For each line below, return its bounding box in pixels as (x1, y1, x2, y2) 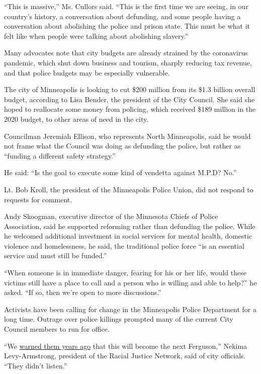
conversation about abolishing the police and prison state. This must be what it (4, 21, 250, 31)
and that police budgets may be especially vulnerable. (4, 67, 170, 78)
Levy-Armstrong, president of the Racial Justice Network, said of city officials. (4, 350, 246, 361)
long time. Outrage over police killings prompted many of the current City (4, 314, 233, 324)
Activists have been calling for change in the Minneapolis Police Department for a (4, 304, 257, 314)
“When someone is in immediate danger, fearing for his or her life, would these (4, 267, 246, 278)
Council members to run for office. (4, 324, 110, 334)
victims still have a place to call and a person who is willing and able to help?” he (4, 277, 257, 287)
